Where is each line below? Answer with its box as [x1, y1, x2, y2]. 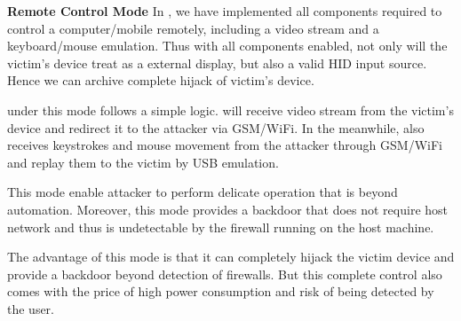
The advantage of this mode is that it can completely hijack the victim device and [7, 247, 455, 266]
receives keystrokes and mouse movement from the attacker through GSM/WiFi [7, 136, 442, 154]
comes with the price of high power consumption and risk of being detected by [7, 282, 434, 301]
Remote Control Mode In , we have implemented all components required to [7, 2, 442, 20]
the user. [7, 299, 55, 317]
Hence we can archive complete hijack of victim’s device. [7, 71, 314, 90]
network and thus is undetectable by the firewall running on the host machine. [7, 217, 434, 236]
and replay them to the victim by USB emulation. [7, 153, 279, 171]
